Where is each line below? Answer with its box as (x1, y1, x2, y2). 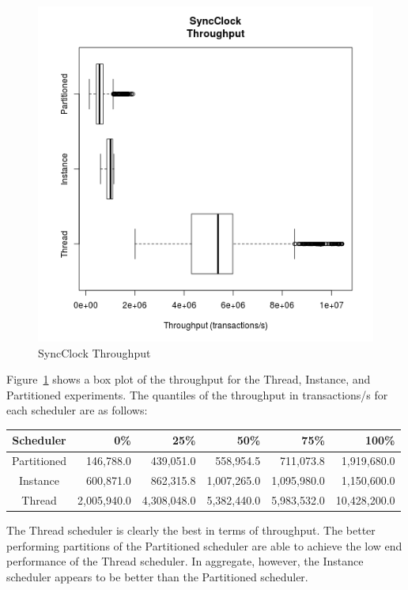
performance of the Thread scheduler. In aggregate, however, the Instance (6, 553, 364, 569)
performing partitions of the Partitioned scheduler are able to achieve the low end (6, 537, 402, 554)
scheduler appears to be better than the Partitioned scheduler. (6, 568, 308, 584)
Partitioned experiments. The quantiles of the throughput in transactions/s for (6, 386, 388, 403)
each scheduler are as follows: (6, 402, 148, 418)
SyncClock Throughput (38, 344, 151, 361)
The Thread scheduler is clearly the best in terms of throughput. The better (6, 522, 376, 539)
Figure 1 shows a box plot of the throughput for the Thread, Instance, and (6, 371, 371, 388)
